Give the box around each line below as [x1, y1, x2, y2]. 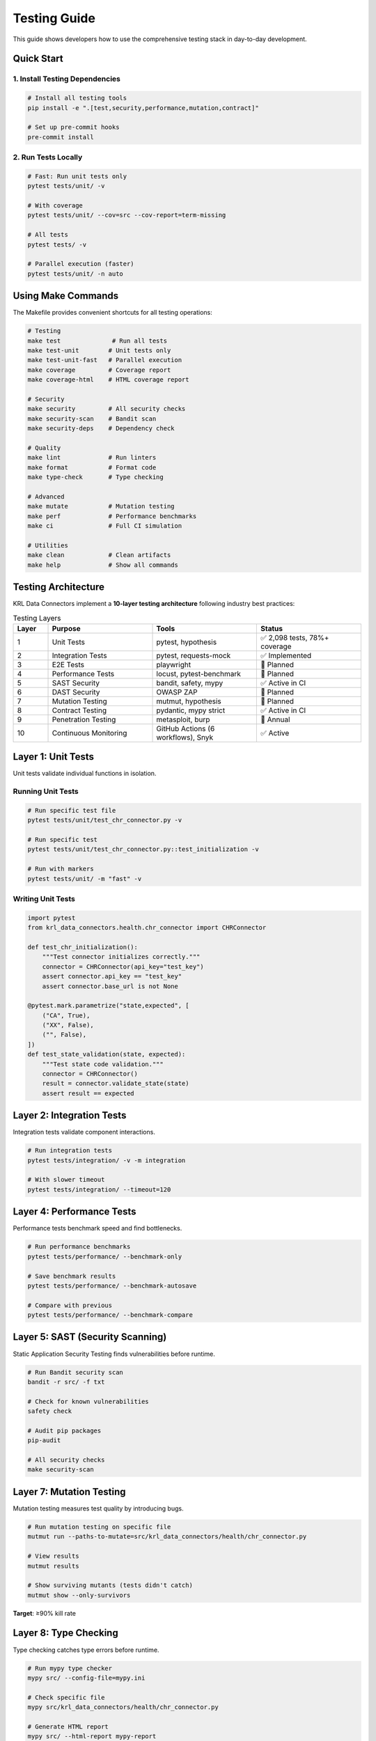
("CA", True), [42, 1011, 91, 1020]
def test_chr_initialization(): [27, 943, 139, 951]
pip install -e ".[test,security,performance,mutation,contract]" [27, 104, 259, 111]
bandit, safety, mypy [156, 678, 224, 687]
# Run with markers [27, 865, 94, 873]
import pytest [27, 914, 76, 922]
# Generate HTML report [27, 1722, 109, 1731]
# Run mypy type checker [27, 1664, 113, 1672]
